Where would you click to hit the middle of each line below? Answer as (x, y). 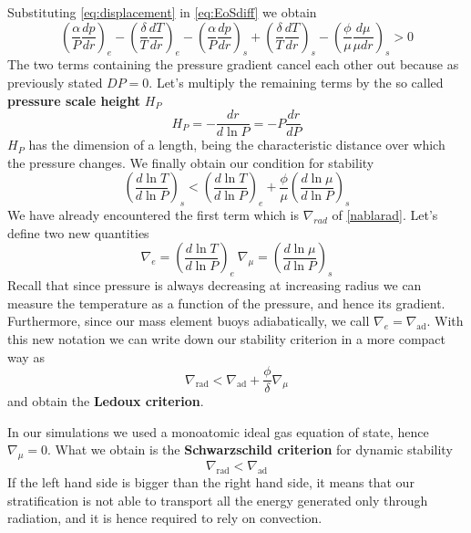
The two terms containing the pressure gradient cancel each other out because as (233, 64)
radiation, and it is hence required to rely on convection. (165, 518)
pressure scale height (74, 100)
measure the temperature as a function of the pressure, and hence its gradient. (226, 303)
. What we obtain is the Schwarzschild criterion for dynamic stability (250, 449)
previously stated (55, 82)
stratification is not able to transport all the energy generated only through (218, 500)
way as (26, 356)
